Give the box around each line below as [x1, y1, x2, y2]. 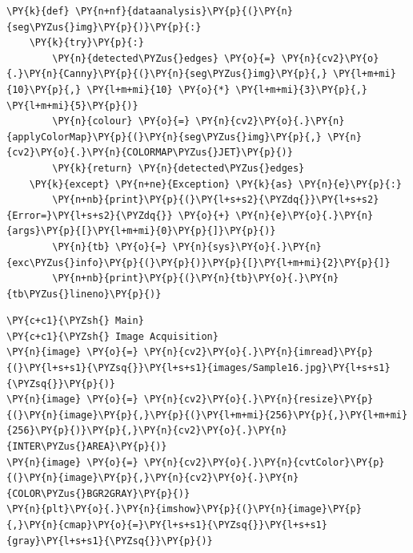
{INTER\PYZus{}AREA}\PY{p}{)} [6, 441, 167, 453]
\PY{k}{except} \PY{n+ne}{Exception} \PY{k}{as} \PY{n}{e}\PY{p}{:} [29, 178, 402, 190]
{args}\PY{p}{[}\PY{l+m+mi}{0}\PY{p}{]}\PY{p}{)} [6, 225, 276, 237]
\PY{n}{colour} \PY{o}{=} [52, 115, 190, 127]
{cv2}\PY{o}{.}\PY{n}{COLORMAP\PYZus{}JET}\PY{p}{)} [6, 147, 293, 159]
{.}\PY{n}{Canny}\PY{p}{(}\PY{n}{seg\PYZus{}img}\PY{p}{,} [6, 68, 327, 80]
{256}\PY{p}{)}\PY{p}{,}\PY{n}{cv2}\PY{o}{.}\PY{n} [6, 425, 287, 437]
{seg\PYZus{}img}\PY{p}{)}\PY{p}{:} [6, 21, 202, 33]
